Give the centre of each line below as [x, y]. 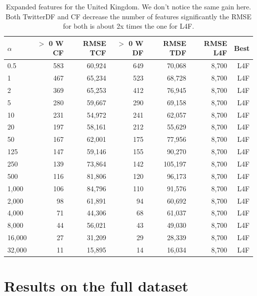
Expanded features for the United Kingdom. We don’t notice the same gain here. [128, 6]
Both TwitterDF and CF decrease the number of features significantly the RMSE [128, 16]
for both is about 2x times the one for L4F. [128, 26]
